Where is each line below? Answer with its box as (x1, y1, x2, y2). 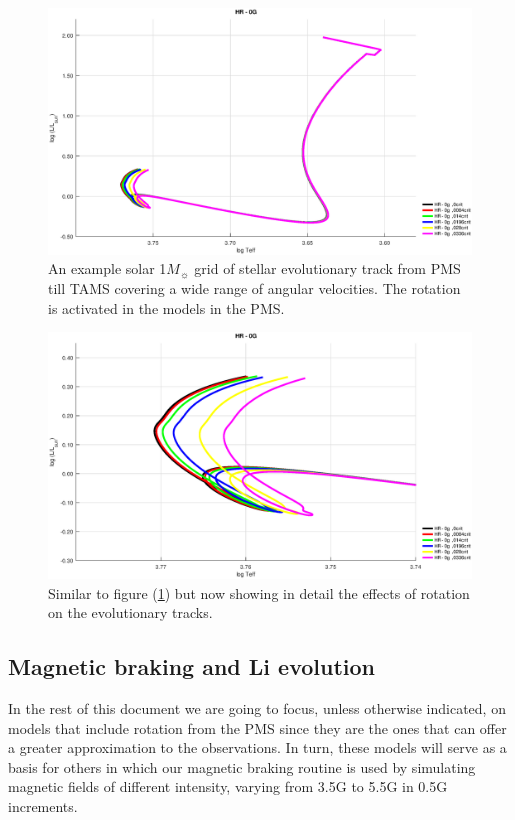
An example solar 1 (48, 258, 167, 279)
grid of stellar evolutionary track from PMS (194, 258, 461, 279)
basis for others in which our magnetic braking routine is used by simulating (8, 756, 476, 777)
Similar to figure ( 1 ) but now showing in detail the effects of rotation (48, 582, 470, 603)
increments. (8, 795, 78, 816)
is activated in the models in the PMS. (48, 297, 285, 318)
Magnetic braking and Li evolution (8, 651, 375, 682)
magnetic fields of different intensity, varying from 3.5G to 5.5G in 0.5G (8, 776, 448, 797)
